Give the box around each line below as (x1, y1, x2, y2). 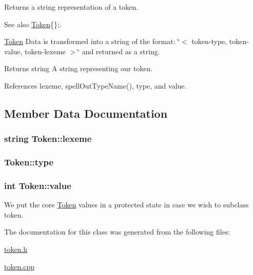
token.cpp (4, 261, 35, 271)
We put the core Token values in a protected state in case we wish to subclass (4, 199, 249, 210)
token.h (4, 244, 28, 255)
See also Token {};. (4, 18, 62, 29)
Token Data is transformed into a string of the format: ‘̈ (4, 36, 180, 47)
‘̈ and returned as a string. (77, 46, 160, 56)
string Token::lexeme (4, 132, 92, 145)
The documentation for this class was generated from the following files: (4, 226, 230, 237)
